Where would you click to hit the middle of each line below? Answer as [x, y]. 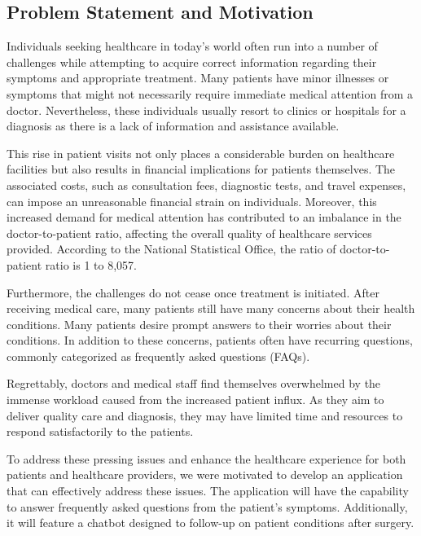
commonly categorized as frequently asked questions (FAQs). [158, 356]
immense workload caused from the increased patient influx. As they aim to [195, 400]
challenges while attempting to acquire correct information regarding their [192, 62]
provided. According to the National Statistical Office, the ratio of [171, 249]
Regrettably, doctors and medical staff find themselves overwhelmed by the [194, 383]
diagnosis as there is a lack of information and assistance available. [173, 126]
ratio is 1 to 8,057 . [91, 264]
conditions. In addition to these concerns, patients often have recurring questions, [210, 340]
